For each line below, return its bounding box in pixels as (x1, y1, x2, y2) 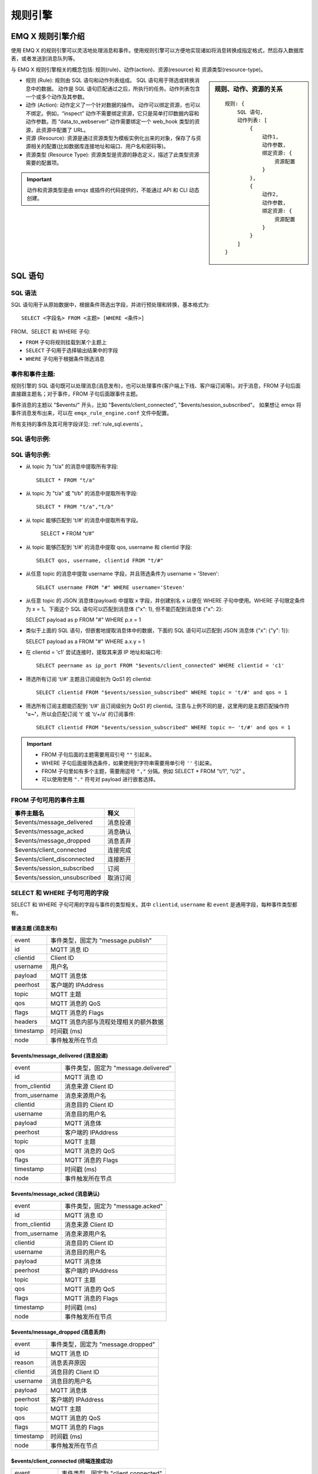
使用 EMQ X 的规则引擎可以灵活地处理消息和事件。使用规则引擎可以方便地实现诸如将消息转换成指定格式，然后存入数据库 (11, 47, 304, 54)
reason (14, 1358, 34, 1367)
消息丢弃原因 (50, 1359, 87, 1367)
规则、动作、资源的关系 (214, 85, 283, 94)
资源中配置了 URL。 (41, 126, 90, 133)
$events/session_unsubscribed (14, 873, 101, 881)
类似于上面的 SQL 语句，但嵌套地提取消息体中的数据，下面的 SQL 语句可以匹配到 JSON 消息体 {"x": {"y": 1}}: (25, 627, 290, 634)
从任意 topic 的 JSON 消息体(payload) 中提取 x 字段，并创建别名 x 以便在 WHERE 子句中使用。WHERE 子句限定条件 (25, 597, 306, 604)
